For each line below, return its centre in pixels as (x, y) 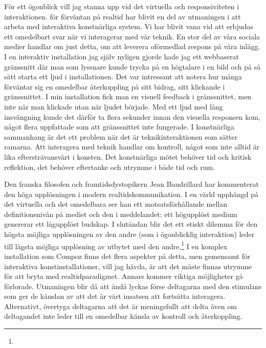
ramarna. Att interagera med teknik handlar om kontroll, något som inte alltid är (132, 147)
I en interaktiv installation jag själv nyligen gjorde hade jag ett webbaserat (121, 56)
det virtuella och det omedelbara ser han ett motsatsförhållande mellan (116, 204)
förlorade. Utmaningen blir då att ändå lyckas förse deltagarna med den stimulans (133, 286)
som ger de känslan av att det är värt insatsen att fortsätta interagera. (115, 296)
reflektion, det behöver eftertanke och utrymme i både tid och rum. (110, 167)
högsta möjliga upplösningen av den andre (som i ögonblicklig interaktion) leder (129, 234)
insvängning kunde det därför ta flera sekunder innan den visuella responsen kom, (132, 116)
